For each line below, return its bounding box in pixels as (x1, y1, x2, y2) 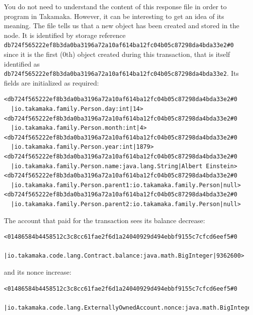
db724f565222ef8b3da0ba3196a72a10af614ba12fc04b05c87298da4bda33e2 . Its (4, 68, 239, 78)
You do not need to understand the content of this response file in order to (4, 1, 227, 11)
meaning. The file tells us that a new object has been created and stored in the (4, 20, 239, 31)
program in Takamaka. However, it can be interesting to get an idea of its (4, 11, 224, 21)
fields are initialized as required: (4, 77, 99, 87)
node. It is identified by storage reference (4, 30, 126, 40)
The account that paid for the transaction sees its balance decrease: (4, 215, 205, 225)
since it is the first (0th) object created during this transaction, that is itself (4, 49, 230, 59)
